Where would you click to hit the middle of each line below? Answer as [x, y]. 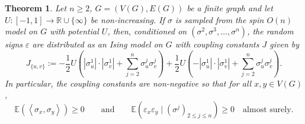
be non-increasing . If [127, 19]
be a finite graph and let [230, 8]
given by [285, 44]
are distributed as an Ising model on [97, 44]
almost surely [267, 109]
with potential [74, 31]
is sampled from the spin [220, 19]
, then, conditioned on [147, 31]
